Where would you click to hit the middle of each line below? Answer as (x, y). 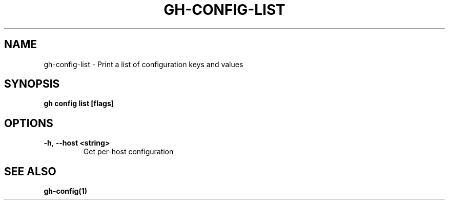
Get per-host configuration (128, 152)
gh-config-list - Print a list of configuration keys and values (144, 64)
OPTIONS (29, 123)
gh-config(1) (65, 191)
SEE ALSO (30, 171)
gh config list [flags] (79, 104)
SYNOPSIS (32, 84)
